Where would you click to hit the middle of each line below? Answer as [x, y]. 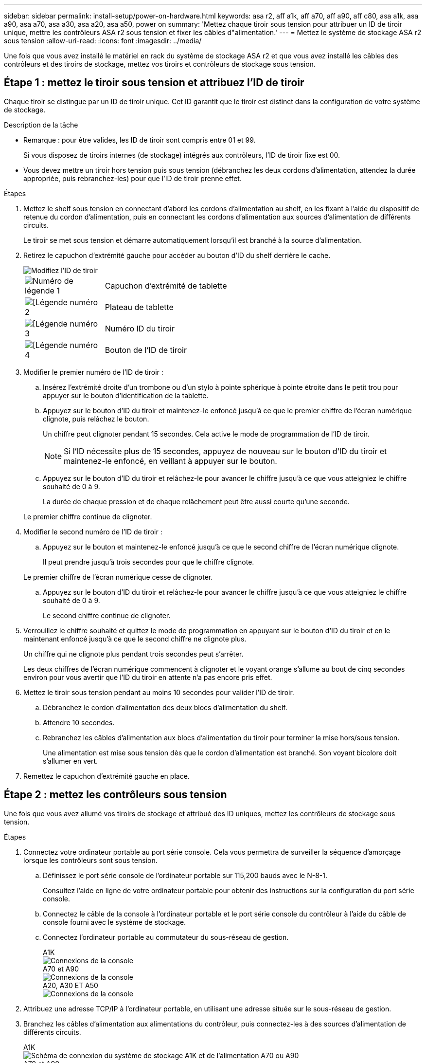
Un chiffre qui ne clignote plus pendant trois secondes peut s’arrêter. [133, 654]
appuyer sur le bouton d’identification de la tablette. [126, 395]
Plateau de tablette [139, 307]
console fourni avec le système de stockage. [115, 922]
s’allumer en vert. [71, 761]
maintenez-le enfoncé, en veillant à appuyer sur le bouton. [170, 461]
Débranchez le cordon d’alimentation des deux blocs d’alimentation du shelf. [165, 707]
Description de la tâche [41, 125]
